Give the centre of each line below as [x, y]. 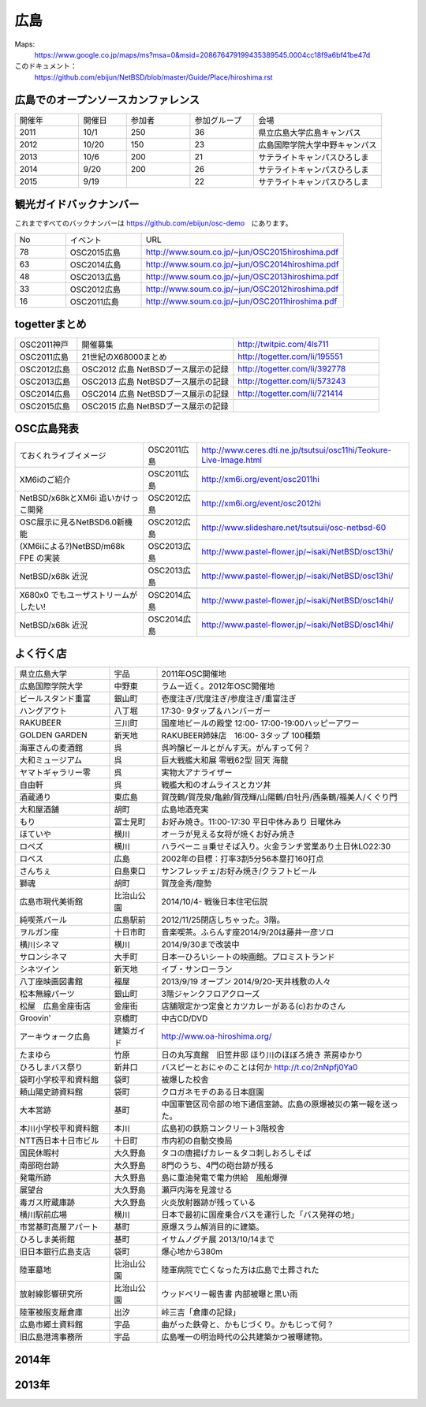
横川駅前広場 [43, 1215]
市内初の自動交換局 [197, 1141]
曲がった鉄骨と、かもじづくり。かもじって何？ [248, 1325]
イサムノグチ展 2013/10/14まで [218, 1240]
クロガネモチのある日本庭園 [213, 1092]
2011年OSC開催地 [194, 674]
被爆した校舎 [185, 1080]
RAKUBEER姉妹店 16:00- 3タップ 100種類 [241, 736]
